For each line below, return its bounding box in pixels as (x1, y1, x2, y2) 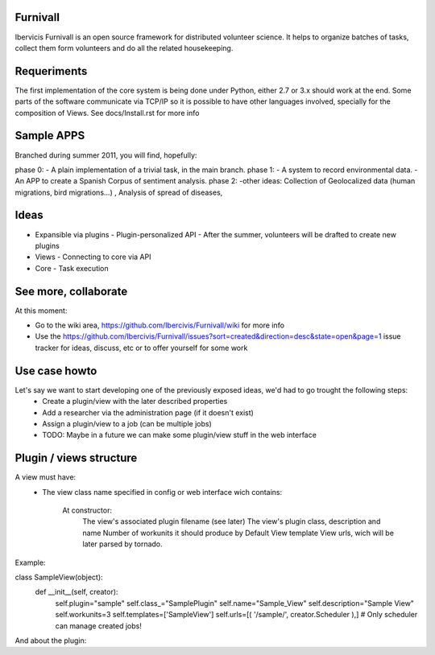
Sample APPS (14, 129, 85, 142)
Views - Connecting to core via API (35, 252, 151, 262)
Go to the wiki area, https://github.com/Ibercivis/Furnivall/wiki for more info (35, 320, 285, 330)
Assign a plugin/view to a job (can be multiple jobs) (42, 418, 213, 428)
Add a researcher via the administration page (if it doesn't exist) (42, 407, 254, 418)
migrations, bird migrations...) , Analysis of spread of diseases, (14, 187, 223, 197)
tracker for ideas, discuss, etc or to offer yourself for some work (35, 343, 248, 352)
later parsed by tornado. (82, 539, 163, 549)
